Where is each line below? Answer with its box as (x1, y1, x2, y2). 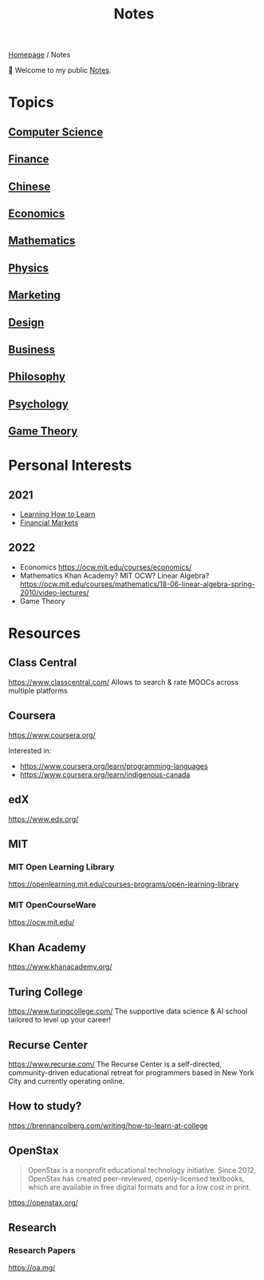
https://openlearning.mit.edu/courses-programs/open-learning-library (8, 879, 239, 889)
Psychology (8, 397, 69, 410)
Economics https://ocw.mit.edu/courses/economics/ (19, 562, 192, 572)
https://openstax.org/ (8, 1198, 78, 1207)
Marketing (8, 289, 61, 302)
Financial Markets (19, 518, 78, 528)
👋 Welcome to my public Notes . (8, 66, 112, 75)
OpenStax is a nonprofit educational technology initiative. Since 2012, (27, 1165, 257, 1174)
